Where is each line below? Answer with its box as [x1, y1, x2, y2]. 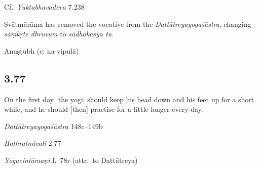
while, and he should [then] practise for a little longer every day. [4, 104, 203, 114]
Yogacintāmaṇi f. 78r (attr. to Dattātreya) [4, 154, 138, 165]
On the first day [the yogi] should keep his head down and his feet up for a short [4, 94, 254, 104]
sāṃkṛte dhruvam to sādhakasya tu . [4, 28, 114, 39]
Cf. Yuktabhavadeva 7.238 [4, 2, 85, 12]
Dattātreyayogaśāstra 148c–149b [4, 120, 103, 131]
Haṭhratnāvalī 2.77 [4, 138, 61, 148]
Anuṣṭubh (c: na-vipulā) [4, 45, 79, 56]
